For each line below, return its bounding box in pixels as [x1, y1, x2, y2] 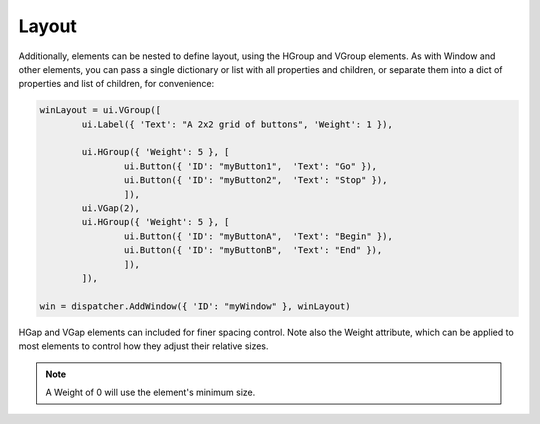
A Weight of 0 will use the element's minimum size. [45, 386, 256, 398]
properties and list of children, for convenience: [18, 78, 215, 90]
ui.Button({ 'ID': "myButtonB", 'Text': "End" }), [123, 245, 383, 256]
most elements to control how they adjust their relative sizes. [18, 340, 269, 352]
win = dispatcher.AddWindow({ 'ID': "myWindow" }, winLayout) [39, 300, 351, 312]
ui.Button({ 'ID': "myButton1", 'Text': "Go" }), [123, 160, 378, 172]
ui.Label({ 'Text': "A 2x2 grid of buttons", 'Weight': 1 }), [81, 118, 394, 130]
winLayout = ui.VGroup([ [39, 105, 162, 116]
